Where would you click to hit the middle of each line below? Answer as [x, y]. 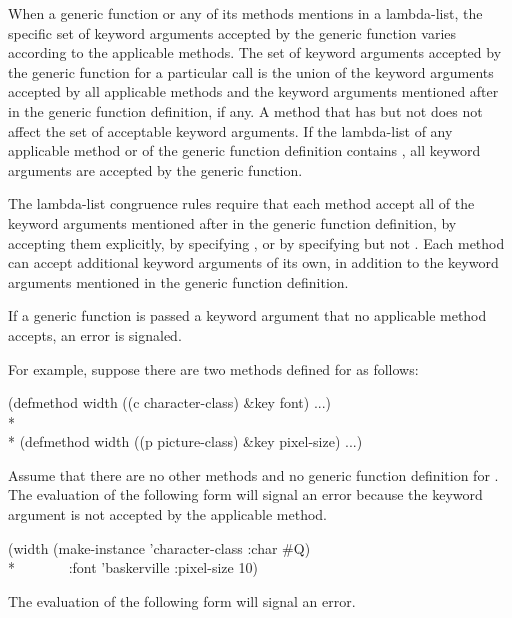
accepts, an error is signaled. [95, 334]
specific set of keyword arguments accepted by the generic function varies [232, 32]
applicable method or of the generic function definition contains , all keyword [244, 150]
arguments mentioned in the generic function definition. [178, 281]
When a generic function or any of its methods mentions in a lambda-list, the [245, 13]
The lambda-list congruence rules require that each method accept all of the [241, 203]
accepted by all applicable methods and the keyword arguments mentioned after [253, 91]
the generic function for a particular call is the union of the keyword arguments [251, 71]
